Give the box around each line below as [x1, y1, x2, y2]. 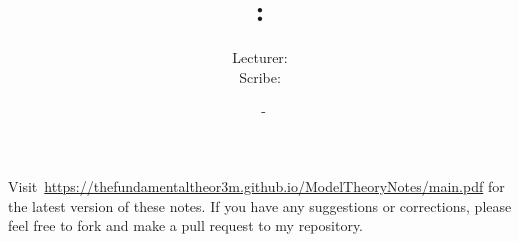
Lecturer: [232, 47, 288, 68]
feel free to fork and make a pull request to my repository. [8, 215, 364, 236]
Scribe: [239, 66, 281, 87]
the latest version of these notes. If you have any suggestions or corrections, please [8, 195, 512, 216]
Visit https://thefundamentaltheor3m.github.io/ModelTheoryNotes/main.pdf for [8, 175, 505, 196]
